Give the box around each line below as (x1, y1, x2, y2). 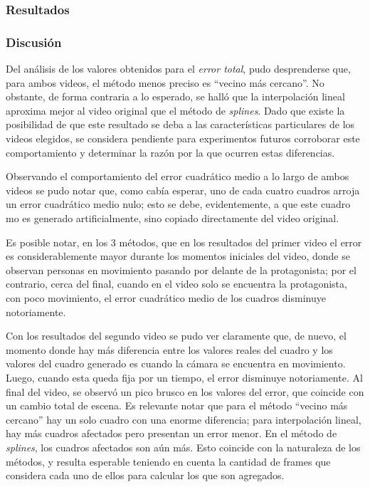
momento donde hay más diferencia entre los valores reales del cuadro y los (6, 342, 333, 357)
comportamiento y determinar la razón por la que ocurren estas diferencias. (6, 145, 335, 159)
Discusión (6, 33, 62, 51)
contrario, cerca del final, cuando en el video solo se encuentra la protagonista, (6, 276, 347, 291)
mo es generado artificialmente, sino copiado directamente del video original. (6, 211, 339, 225)
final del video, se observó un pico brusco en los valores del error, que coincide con (6, 384, 364, 399)
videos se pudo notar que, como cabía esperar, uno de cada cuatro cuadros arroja (6, 182, 360, 197)
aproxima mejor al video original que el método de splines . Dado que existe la (6, 103, 345, 117)
